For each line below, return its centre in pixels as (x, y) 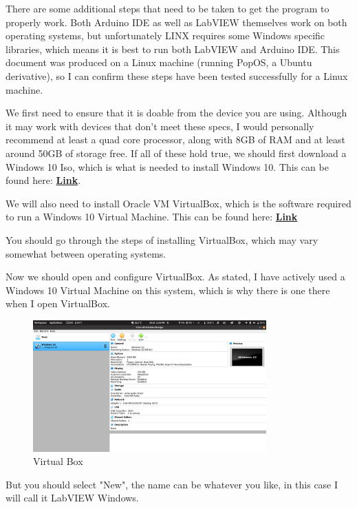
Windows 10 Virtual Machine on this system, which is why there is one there (168, 290)
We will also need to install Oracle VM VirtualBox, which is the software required (178, 203)
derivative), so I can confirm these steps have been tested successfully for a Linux (177, 75)
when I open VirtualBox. (58, 303)
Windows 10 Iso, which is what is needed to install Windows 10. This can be (167, 166)
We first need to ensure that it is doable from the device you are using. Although (176, 113)
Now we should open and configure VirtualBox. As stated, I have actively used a (175, 277)
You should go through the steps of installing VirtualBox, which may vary (162, 239)
